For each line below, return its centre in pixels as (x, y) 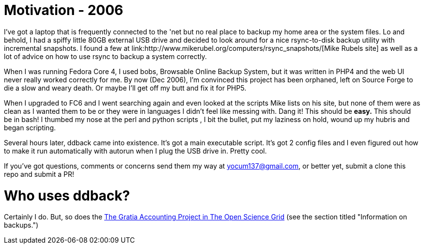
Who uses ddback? (67, 195)
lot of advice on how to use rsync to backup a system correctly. (105, 56)
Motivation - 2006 (64, 10)
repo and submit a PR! (39, 174)
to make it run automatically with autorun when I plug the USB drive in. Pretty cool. (135, 151)
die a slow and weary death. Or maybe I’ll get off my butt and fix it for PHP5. (125, 88)
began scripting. (30, 127)
